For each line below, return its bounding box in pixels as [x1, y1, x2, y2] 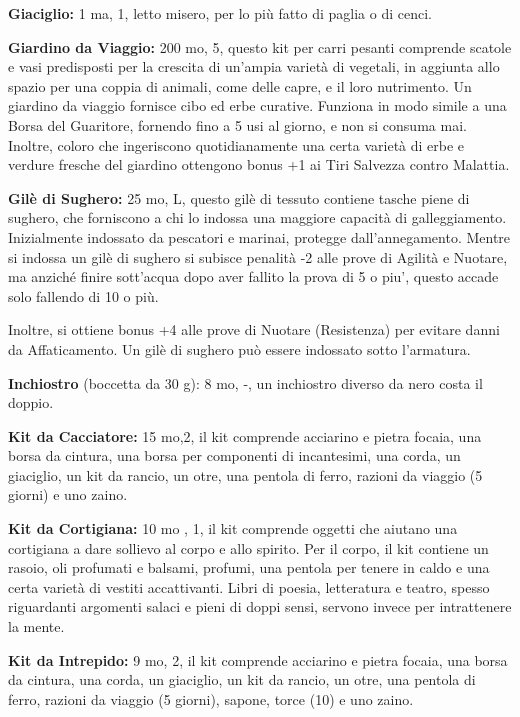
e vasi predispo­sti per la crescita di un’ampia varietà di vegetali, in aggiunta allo [8, 56, 500, 77]
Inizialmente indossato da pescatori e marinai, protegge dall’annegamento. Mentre [8, 226, 511, 247]
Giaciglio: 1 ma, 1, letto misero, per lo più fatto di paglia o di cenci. [8, 3, 433, 23]
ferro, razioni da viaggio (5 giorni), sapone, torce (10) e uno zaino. [8, 688, 414, 709]
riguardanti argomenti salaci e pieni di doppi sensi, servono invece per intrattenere [8, 596, 512, 617]
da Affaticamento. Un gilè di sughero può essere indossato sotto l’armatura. [8, 338, 471, 359]
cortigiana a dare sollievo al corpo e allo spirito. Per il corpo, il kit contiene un [8, 537, 489, 558]
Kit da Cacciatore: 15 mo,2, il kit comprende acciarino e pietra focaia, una [8, 425, 482, 446]
